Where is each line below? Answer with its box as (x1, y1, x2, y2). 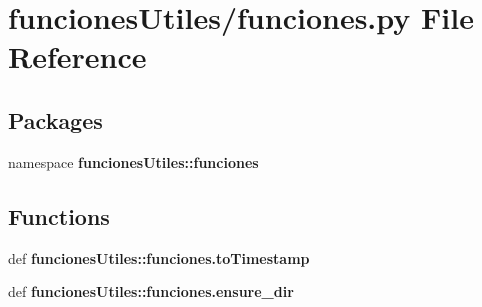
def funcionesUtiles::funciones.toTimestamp (8, 247, 310, 268)
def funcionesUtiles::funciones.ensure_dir (8, 281, 294, 302)
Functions (8, 200, 110, 231)
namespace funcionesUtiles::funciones (8, 151, 259, 172)
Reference (8, 36, 147, 77)
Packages (8, 104, 103, 135)
